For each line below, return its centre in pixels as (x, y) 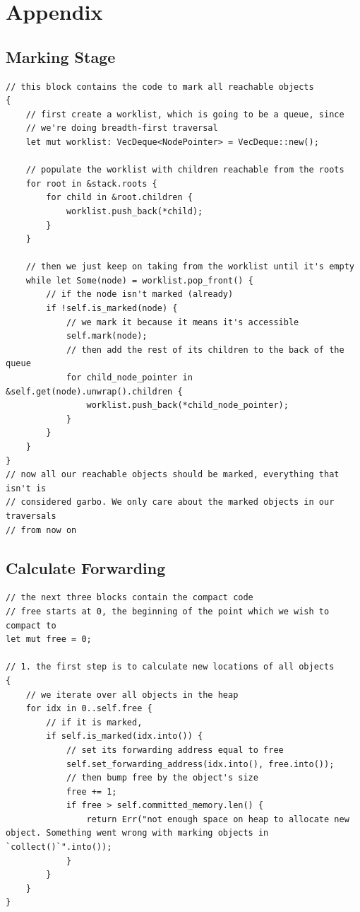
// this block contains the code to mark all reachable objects (160, 87)
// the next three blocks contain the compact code (130, 598)
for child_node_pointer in (129, 378)
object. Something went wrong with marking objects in (137, 833)
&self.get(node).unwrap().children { (94, 391)
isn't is (26, 488)
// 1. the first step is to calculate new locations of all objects (170, 667)
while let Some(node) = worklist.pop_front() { (139, 280)
